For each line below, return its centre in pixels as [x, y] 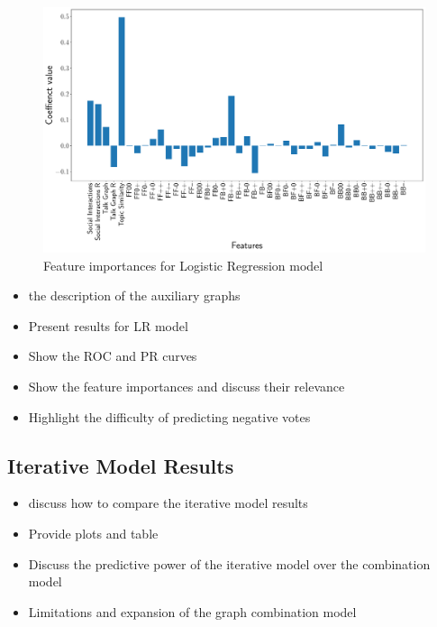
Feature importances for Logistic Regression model [183, 265]
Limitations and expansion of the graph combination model [192, 611]
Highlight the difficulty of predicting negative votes [169, 416]
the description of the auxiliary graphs [134, 295]
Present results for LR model [108, 325]
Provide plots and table [93, 533]
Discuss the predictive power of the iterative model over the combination [229, 563]
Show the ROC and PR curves [113, 356]
